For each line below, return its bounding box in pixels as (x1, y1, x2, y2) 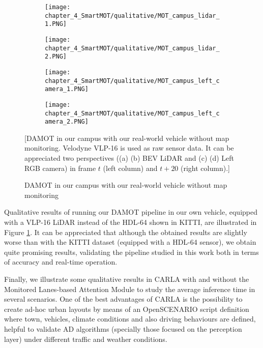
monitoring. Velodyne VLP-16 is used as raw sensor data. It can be (24, 142, 234, 153)
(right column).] (181, 162, 230, 173)
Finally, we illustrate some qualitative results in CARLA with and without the (4, 274, 249, 284)
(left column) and (103, 162, 158, 173)
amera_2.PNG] (45, 118, 89, 126)
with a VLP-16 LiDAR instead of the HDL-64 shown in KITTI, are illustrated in (4, 217, 257, 227)
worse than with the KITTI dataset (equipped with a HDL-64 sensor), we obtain (4, 237, 256, 247)
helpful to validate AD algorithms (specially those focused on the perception (4, 323, 242, 334)
